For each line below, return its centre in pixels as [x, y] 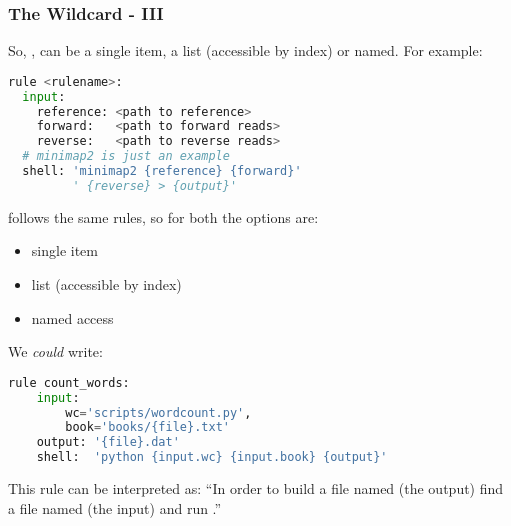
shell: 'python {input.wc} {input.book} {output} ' [212, 457]
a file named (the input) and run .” [115, 507]
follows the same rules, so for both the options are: [163, 216]
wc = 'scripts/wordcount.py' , [158, 412]
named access [72, 317]
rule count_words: [69, 382]
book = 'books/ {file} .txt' [147, 427]
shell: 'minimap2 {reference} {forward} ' [162, 171]
